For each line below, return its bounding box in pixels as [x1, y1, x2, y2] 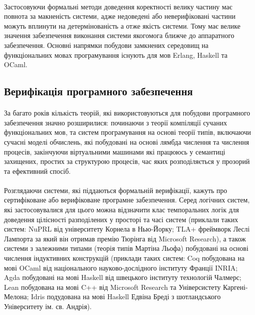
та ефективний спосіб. [4, 165, 71, 176]
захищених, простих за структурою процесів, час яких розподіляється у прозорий [4, 156, 250, 166]
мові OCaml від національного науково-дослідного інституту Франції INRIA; [4, 262, 238, 273]
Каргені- [223, 281, 248, 292]
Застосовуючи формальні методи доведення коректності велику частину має [4, 1, 233, 11]
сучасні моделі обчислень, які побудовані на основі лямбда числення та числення [4, 136, 249, 147]
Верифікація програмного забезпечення [4, 83, 193, 99]
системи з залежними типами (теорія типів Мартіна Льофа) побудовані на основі [4, 243, 249, 253]
